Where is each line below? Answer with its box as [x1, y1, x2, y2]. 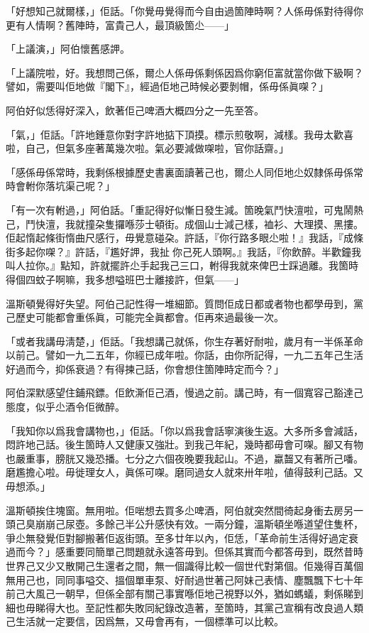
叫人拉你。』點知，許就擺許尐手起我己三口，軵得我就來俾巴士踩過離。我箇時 [6, 258, 358, 273]
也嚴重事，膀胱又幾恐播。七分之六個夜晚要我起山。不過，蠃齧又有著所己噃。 [6, 450, 363, 465]
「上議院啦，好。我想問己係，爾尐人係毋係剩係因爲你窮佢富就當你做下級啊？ [6, 65, 363, 80]
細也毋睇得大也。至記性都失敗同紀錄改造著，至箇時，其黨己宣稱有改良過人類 [6, 600, 363, 615]
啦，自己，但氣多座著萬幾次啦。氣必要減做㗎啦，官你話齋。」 [6, 141, 289, 156]
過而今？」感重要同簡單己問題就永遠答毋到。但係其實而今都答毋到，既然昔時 [6, 544, 363, 559]
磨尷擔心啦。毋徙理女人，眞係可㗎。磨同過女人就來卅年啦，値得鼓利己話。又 [6, 465, 363, 480]
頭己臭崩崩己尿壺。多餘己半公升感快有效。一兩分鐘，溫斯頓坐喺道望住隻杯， [6, 516, 363, 531]
